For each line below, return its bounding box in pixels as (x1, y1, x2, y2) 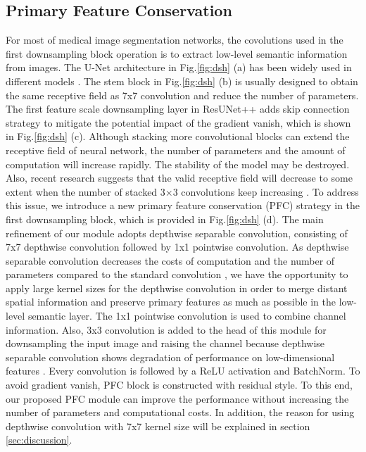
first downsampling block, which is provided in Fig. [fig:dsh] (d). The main (6, 211, 324, 226)
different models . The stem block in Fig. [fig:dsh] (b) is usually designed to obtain (6, 73, 358, 88)
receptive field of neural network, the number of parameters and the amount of (6, 142, 346, 157)
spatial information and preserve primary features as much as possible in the (6, 294, 336, 309)
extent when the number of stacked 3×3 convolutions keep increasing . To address (6, 184, 359, 199)
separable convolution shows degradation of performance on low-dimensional (6, 349, 335, 364)
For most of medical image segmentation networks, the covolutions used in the (6, 32, 343, 47)
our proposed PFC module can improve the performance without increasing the (6, 391, 349, 406)
